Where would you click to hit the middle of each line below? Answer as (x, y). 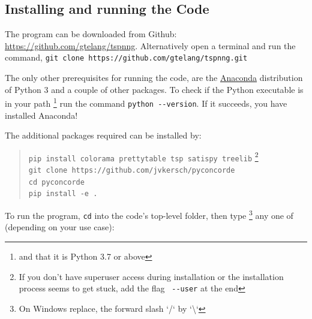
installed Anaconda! (41, 115)
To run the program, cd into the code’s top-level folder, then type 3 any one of (149, 214)
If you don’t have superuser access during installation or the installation (151, 276)
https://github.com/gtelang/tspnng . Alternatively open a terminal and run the (150, 45)
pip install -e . (63, 194)
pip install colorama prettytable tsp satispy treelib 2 (143, 156)
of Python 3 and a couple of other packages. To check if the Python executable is (154, 89)
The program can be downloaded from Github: (91, 34)
